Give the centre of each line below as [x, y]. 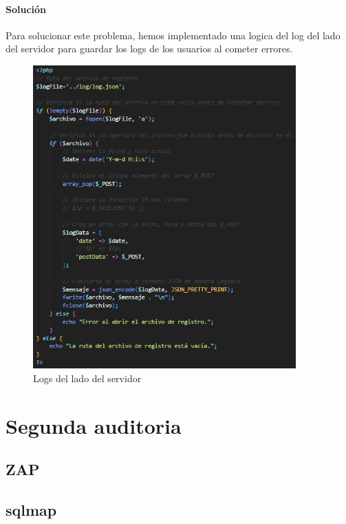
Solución [26, 9]
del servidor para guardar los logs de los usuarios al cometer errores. [149, 49]
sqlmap [31, 510]
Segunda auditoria [94, 425]
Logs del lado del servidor [87, 378]
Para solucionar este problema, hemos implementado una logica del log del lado [173, 35]
